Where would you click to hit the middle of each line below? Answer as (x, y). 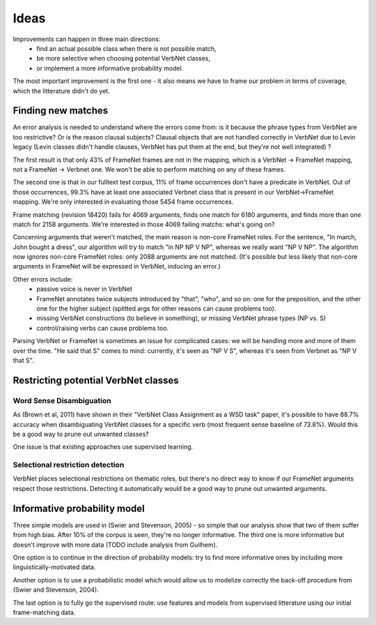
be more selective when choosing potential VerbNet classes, (123, 59)
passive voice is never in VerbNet (84, 289)
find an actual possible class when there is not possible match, (126, 48)
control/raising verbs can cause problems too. (103, 328)
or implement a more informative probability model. (110, 68)
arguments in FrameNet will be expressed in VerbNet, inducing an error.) (117, 266)
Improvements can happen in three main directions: (87, 39)
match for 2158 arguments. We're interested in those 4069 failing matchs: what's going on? (144, 224)
